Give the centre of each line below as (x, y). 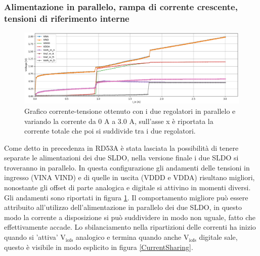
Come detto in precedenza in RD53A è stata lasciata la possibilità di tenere (121, 147)
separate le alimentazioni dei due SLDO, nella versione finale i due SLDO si (121, 158)
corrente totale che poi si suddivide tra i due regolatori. (110, 131)
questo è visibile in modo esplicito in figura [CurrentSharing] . (99, 247)
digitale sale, (218, 237)
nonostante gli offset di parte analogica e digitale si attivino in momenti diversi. (127, 187)
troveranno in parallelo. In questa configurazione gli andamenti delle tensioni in (127, 167)
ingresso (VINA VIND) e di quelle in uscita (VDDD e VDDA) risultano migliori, (129, 177)
